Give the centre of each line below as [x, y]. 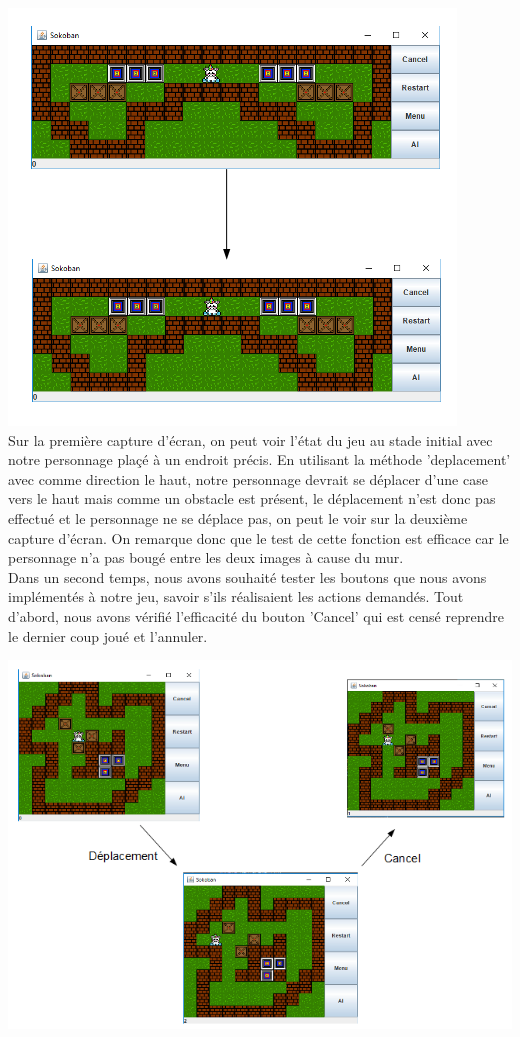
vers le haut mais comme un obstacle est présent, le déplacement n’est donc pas [252, 498]
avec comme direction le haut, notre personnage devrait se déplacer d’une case [248, 478]
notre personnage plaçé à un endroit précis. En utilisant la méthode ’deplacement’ [259, 459]
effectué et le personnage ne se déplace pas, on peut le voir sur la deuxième [238, 517]
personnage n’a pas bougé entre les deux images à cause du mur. [206, 557]
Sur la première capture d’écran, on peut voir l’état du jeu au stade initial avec [250, 439]
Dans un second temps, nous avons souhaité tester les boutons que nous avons [247, 576]
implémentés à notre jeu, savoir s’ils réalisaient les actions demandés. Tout [236, 596]
